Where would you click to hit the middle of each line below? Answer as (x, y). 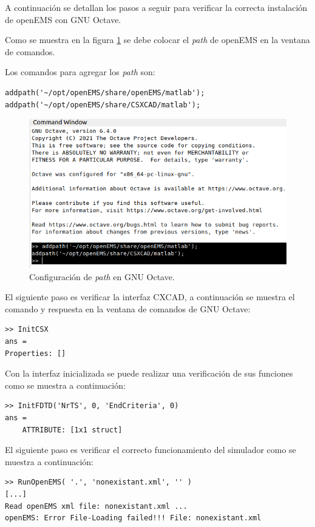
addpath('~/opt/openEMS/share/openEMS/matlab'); (105, 92)
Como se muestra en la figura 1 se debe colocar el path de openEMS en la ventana (157, 40)
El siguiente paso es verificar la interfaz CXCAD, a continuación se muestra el (150, 297)
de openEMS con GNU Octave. (63, 19)
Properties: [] (36, 353)
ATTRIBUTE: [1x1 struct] (72, 430)
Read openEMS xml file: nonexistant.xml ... (96, 506)
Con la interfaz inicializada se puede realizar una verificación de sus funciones (149, 373)
